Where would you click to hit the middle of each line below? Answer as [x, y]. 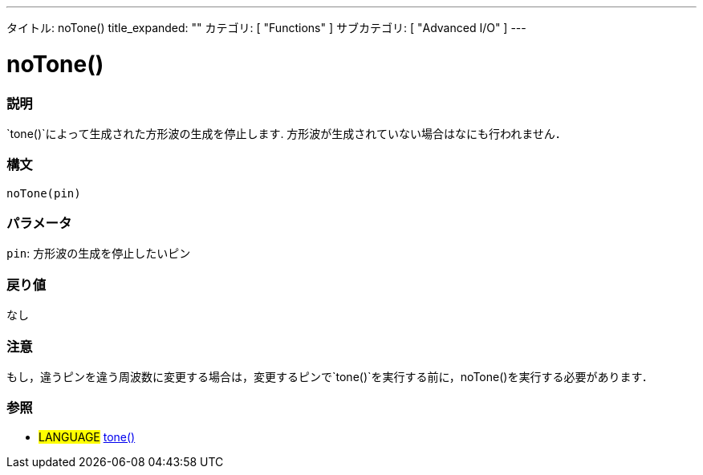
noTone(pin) [44, 193]
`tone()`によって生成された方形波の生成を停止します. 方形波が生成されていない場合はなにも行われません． [286, 133]
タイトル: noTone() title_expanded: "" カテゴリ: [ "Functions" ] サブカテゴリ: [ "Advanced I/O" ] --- [266, 28]
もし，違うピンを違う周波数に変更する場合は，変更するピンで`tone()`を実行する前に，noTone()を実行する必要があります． [330, 376]
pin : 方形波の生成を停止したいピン [99, 254]
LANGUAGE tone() [87, 436]
